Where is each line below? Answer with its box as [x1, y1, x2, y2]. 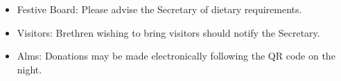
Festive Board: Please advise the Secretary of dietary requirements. [17, 2, 302, 16]
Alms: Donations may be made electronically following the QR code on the [17, 48, 335, 63]
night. [17, 62, 42, 76]
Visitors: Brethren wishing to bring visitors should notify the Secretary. [17, 25, 320, 39]
